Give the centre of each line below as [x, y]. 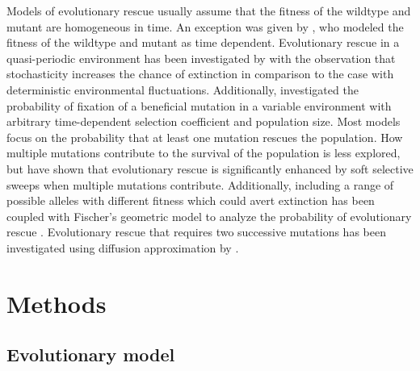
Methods [57, 303]
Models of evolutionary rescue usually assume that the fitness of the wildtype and [209, 10]
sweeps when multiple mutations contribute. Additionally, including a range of [200, 184]
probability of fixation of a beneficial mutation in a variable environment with [199, 105]
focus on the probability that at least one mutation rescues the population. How [205, 137]
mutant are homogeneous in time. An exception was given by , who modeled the [205, 26]
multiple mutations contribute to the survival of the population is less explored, [204, 153]
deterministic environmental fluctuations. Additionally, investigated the [183, 89]
